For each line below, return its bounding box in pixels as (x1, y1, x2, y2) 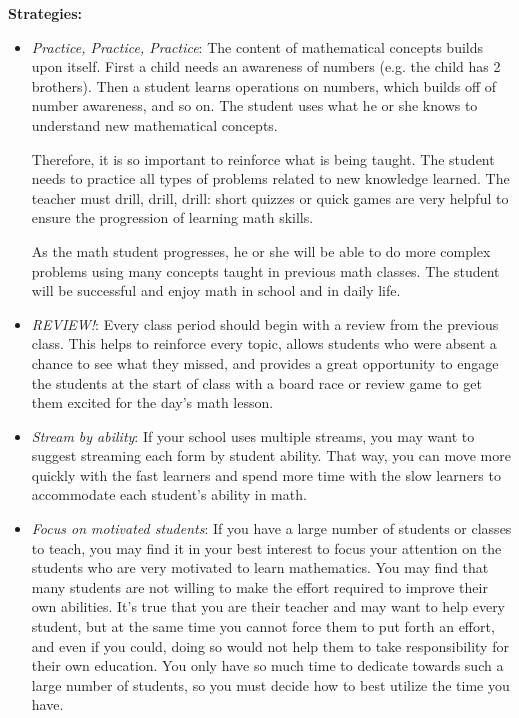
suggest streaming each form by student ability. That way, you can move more (31, 445, 511, 466)
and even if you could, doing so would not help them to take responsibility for (31, 635, 509, 656)
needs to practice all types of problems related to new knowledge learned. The (31, 168, 510, 189)
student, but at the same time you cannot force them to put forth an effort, (31, 616, 495, 637)
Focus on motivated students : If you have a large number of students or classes (31, 518, 512, 539)
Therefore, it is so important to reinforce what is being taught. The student (31, 148, 495, 169)
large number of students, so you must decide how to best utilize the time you (31, 674, 510, 695)
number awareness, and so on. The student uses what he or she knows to (31, 95, 478, 116)
